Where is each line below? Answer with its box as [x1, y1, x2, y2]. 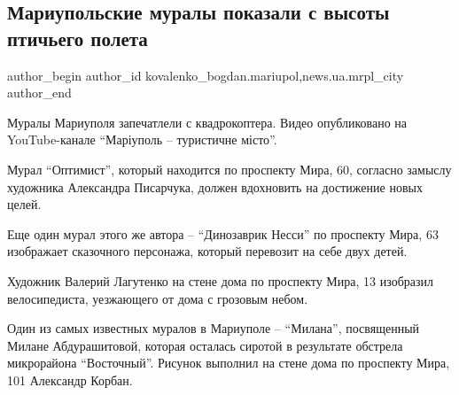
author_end [7, 83, 72, 102]
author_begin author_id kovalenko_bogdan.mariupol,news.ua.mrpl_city [7, 66, 404, 84]
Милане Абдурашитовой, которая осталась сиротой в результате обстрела [7, 336, 403, 354]
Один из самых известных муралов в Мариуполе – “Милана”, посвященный [7, 319, 420, 337]
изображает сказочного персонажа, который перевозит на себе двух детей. [7, 242, 408, 260]
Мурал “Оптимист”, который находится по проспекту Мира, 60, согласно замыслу [7, 159, 452, 178]
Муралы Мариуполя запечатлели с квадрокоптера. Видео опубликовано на [7, 112, 408, 131]
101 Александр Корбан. [7, 370, 133, 389]
